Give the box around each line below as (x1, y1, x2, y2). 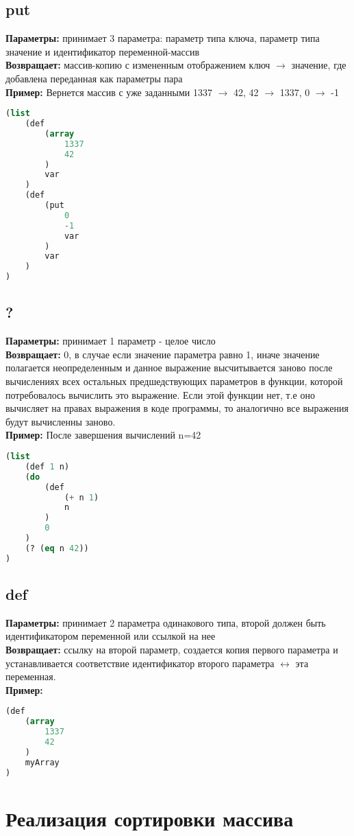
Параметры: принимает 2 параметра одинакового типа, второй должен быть (5, 615, 326, 629)
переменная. (5, 669, 56, 684)
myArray (25, 757, 60, 767)
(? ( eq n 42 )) (25, 543, 89, 553)
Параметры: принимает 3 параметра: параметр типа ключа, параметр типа (5, 31, 320, 45)
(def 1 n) (25, 461, 70, 472)
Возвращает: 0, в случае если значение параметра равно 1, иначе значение (5, 347, 320, 361)
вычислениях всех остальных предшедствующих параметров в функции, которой (5, 374, 343, 388)
